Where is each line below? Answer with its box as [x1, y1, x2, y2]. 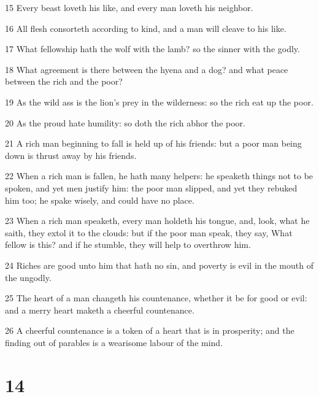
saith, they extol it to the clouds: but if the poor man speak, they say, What [5, 226, 293, 239]
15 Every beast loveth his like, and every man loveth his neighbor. [5, 1, 253, 13]
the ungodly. [5, 271, 52, 283]
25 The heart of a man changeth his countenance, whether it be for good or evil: [5, 291, 307, 304]
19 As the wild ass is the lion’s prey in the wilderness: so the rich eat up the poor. [5, 95, 313, 108]
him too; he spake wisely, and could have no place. [5, 193, 194, 206]
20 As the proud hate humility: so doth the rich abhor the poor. [5, 116, 245, 129]
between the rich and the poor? [5, 75, 123, 88]
